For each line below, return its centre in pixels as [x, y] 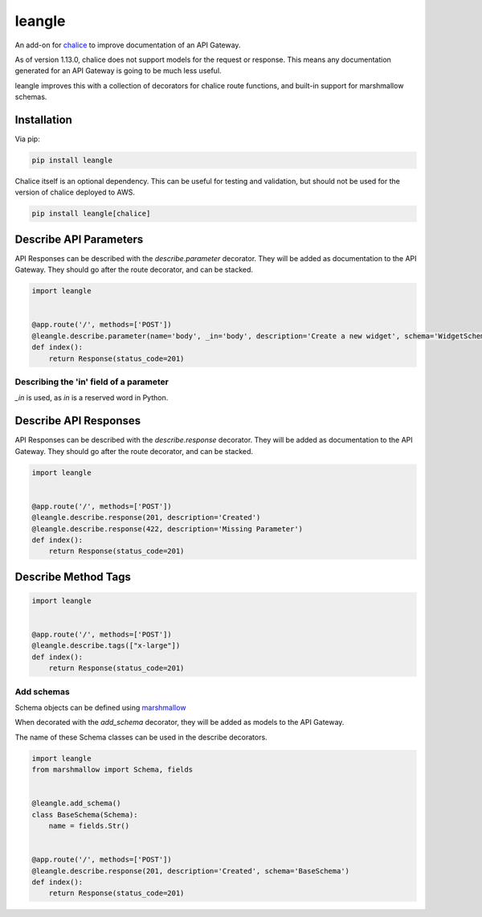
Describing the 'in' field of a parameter [92, 382]
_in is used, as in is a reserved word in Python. [92, 398]
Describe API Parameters [79, 239]
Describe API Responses [78, 421]
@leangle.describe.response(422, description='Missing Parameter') [167, 529]
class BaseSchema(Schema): [85, 815]
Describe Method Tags [73, 577]
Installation [43, 119]
